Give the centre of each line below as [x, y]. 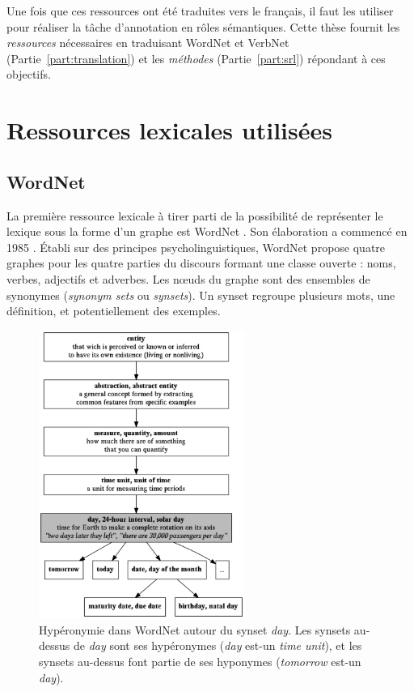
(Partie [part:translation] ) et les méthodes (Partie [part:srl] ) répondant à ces [196, 58]
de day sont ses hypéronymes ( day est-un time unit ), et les [218, 645]
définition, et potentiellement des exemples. [114, 311]
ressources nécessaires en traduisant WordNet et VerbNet [148, 43]
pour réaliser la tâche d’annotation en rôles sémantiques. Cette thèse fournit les [203, 26]
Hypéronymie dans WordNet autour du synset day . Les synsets [195, 629]
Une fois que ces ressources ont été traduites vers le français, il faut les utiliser [200, 11]
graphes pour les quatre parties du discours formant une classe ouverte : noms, [201, 263]
